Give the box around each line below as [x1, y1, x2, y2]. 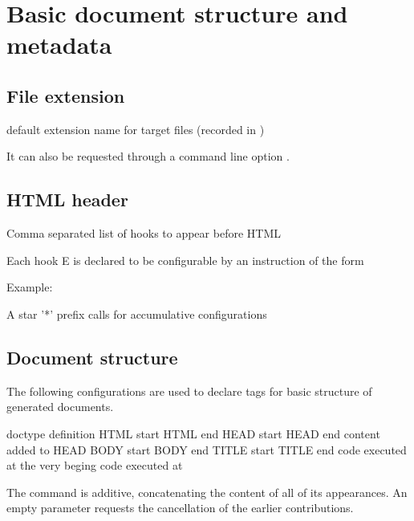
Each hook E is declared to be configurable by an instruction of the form [6, 251, 364, 268]
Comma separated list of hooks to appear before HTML [6, 225, 281, 242]
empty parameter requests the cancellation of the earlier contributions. [6, 499, 354, 516]
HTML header [6, 187, 128, 212]
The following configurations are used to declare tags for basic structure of [6, 382, 372, 399]
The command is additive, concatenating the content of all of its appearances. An [6, 483, 408, 500]
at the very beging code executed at [6, 457, 183, 474]
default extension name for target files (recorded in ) [6, 120, 265, 137]
